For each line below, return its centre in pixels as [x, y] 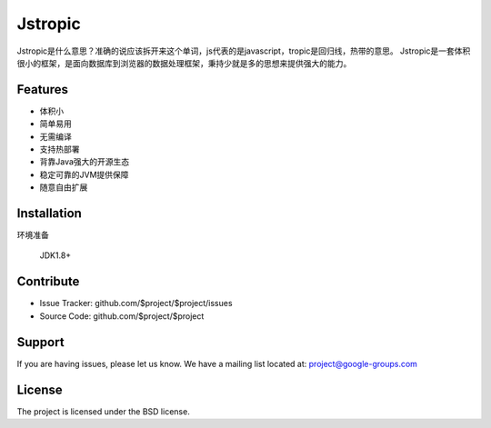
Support [40, 342]
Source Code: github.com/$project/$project [122, 316]
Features [42, 90]
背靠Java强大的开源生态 [85, 162]
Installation [49, 213]
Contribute [48, 282]
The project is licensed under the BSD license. [103, 411]
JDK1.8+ [55, 255]
